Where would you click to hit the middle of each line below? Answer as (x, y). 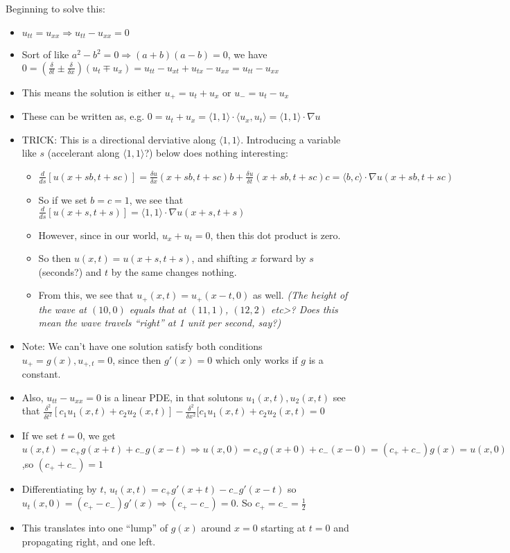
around (216, 528)
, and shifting (220, 258)
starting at (283, 528)
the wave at (62, 309)
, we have (247, 54)
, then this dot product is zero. (275, 235)
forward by (283, 258)
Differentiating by (59, 488)
